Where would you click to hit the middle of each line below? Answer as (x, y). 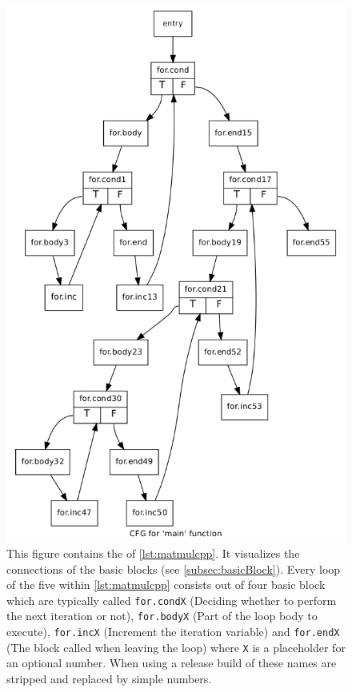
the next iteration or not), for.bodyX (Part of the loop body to (162, 616)
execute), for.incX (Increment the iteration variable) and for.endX (173, 632)
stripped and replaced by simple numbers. (109, 679)
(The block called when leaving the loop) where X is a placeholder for (176, 647)
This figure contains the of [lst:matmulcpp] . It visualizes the (153, 553)
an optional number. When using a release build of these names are (172, 663)
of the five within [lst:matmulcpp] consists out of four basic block (166, 585)
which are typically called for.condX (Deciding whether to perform (172, 600)
